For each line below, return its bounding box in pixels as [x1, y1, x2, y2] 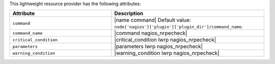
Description [114, 10, 144, 17]
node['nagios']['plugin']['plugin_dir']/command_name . [114, 23, 243, 30]
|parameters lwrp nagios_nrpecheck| [114, 43, 203, 50]
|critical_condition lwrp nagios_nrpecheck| [114, 36, 216, 43]
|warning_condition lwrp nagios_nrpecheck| [114, 50, 219, 57]
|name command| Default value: [114, 17, 191, 24]
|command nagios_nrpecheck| [114, 29, 188, 37]
